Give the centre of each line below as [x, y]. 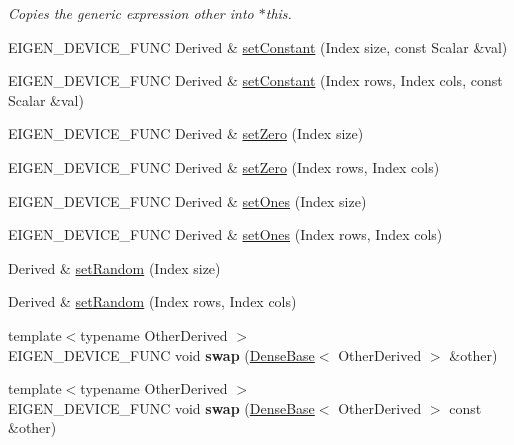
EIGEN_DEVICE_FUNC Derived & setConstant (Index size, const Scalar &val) [258, 46]
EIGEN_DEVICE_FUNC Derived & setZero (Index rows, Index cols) [224, 166]
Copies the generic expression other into [131, 13]
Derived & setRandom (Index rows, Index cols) [152, 301]
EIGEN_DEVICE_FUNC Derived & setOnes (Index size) [187, 200]
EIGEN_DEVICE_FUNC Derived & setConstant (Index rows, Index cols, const [255, 80]
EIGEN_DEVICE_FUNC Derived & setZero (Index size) [186, 133]
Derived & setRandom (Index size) [114, 267]
